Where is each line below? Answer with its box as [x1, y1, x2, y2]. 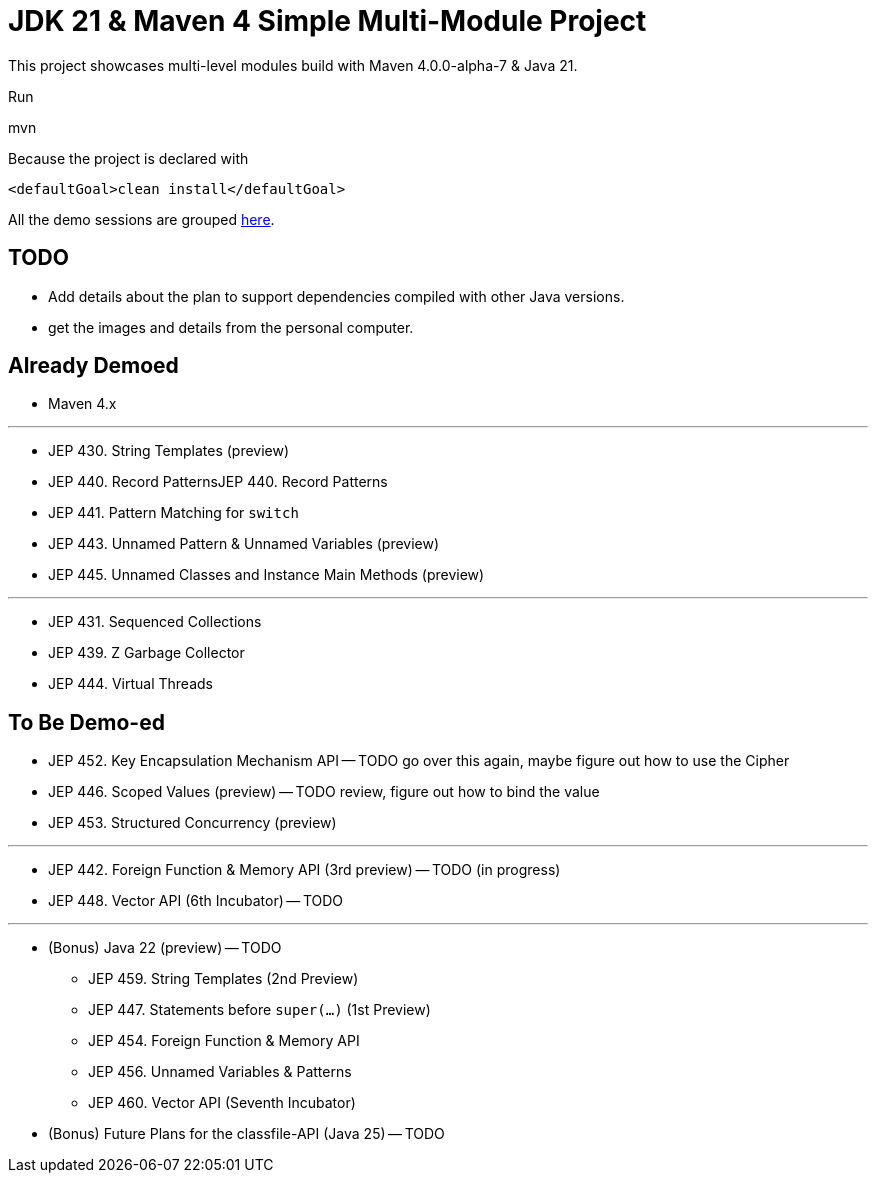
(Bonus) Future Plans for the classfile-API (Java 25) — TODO [48, 1125, 445, 1143]
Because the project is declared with [8, 149, 249, 167]
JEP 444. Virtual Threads [48, 675, 213, 693]
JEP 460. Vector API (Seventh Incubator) [88, 1094, 356, 1112]
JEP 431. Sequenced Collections [48, 613, 262, 631]
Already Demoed [8, 353, 179, 379]
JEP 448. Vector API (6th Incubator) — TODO [48, 892, 344, 910]
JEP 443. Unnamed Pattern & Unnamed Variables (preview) [48, 535, 440, 553]
